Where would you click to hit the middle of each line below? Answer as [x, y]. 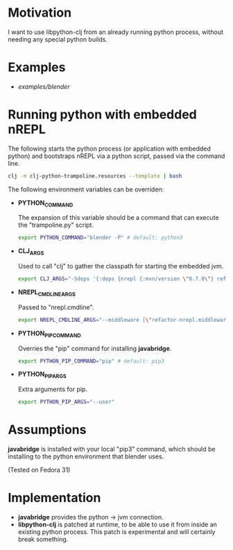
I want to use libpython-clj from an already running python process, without [116, 32]
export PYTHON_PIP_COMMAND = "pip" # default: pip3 [91, 361]
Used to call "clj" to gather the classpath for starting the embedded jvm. [121, 266]
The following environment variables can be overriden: [86, 189]
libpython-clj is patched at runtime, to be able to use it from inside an [118, 524]
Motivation [40, 13]
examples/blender [44, 86]
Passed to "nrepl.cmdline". [56, 307]
